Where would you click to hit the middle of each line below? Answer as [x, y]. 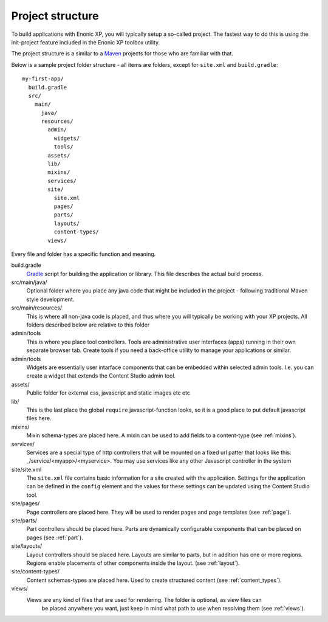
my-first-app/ [43, 79]
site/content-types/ [36, 572]
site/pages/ [26, 503]
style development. [50, 299]
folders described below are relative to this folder [88, 325]
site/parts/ [24, 520]
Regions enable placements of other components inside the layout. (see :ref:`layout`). [133, 563]
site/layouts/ [27, 546]
